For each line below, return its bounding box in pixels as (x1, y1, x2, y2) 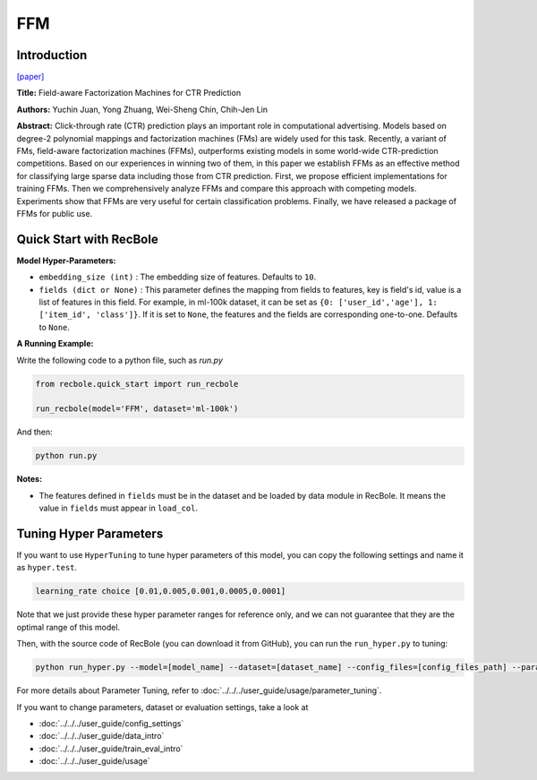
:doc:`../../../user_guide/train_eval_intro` (38, 743, 183, 754)
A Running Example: (16, 339, 94, 349)
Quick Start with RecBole (16, 231, 158, 246)
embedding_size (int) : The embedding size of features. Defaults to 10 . (38, 271, 317, 282)
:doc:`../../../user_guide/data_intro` (38, 731, 165, 741)
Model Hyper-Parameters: (16, 255, 116, 266)
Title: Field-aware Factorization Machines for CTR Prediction (16, 88, 242, 99)
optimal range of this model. (16, 621, 121, 632)
